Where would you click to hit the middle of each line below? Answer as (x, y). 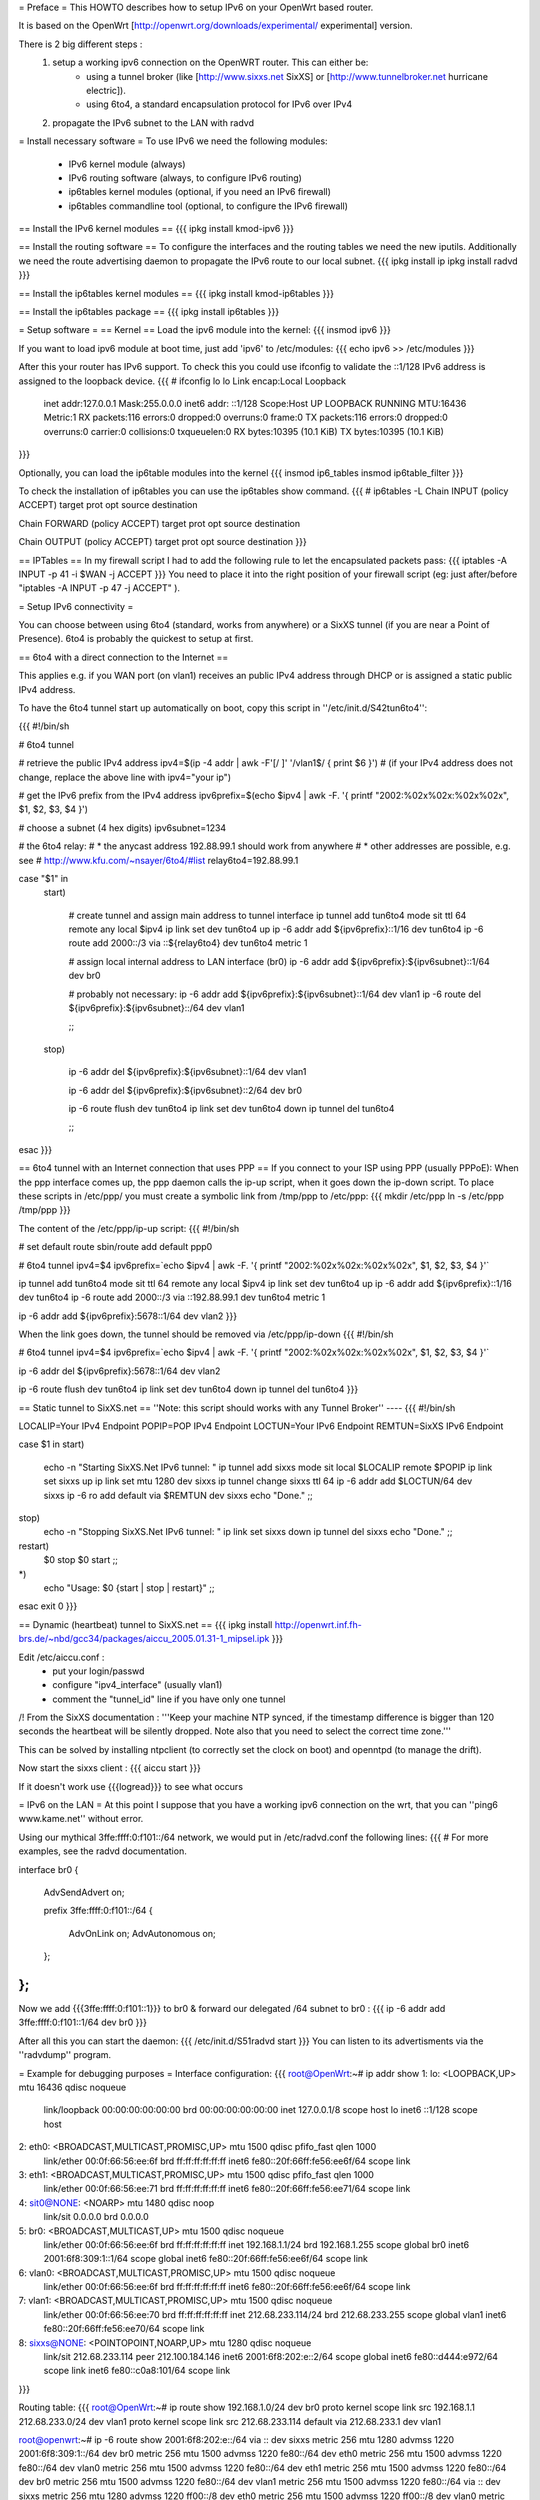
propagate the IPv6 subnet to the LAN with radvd (153, 122)
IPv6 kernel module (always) (127, 164)
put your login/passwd (98, 1671)
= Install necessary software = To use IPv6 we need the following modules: (173, 141)
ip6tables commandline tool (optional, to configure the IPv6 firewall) (208, 206)
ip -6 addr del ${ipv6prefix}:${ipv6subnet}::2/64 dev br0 (185, 1090)
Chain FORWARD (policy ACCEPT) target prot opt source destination (159, 523)
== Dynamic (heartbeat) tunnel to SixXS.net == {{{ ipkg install (145, 1624)
